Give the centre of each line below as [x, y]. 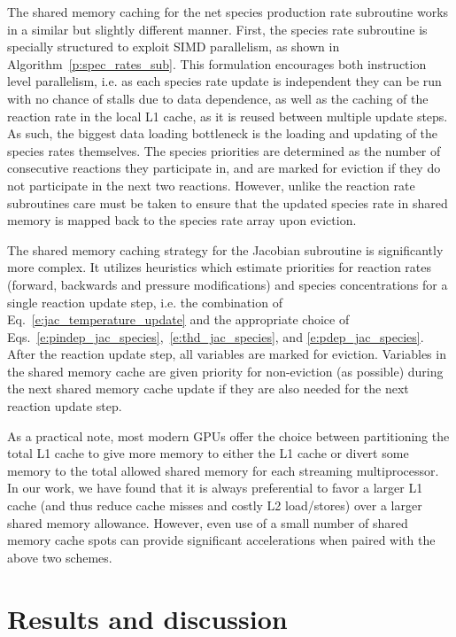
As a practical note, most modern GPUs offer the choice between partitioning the [228, 435]
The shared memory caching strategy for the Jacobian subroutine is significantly [225, 249]
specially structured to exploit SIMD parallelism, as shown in [174, 47]
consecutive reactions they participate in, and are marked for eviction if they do [224, 168]
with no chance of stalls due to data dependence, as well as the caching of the [218, 98]
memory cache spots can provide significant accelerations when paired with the [221, 540]
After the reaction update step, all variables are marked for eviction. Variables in [227, 354]
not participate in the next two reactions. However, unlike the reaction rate [211, 185]
